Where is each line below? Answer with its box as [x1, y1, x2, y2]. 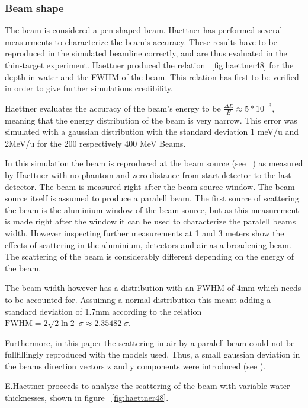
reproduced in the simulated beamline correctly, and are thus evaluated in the [5, 47, 287, 59]
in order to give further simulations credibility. [5, 82, 173, 94]
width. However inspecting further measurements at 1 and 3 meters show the [5, 226, 284, 239]
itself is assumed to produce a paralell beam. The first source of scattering [30, 192, 300, 204]
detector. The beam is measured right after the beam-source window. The [5, 180, 272, 192]
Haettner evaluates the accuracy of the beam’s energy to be [5, 102, 221, 114]
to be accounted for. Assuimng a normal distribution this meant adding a [5, 293, 271, 305]
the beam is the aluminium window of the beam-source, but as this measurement [5, 203, 299, 216]
